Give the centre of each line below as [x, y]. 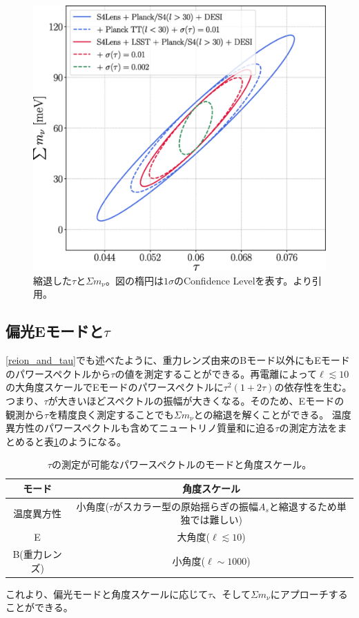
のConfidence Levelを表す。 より [243, 280]
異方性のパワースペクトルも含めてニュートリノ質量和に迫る [140, 428]
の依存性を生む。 [313, 387]
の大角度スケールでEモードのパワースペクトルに [115, 387]
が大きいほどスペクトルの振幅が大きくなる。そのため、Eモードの [196, 400]
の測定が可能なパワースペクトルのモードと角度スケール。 [182, 464]
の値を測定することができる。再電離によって [216, 373]
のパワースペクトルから [58, 373]
